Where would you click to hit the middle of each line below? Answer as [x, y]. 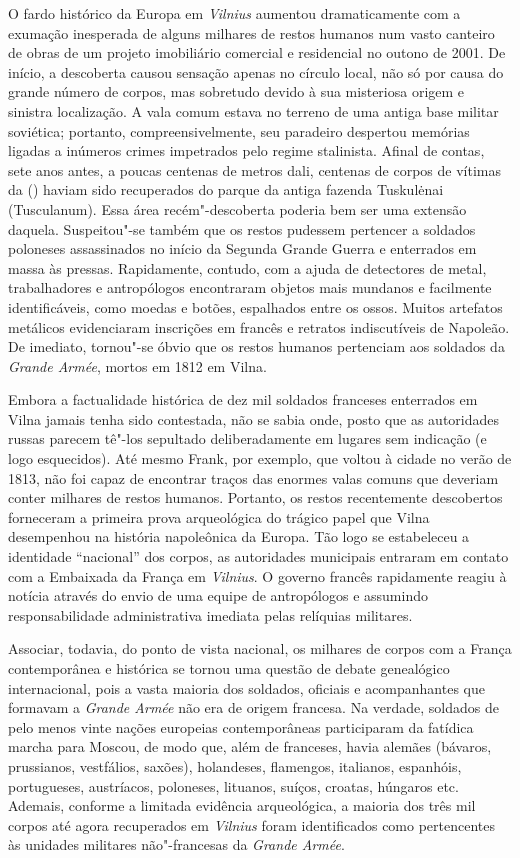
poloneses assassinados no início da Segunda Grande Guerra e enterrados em [242, 248]
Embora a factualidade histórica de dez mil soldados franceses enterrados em [243, 399]
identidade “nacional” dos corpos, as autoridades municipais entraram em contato [258, 556]
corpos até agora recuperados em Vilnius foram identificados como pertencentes [252, 824]
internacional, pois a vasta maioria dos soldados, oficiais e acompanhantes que [246, 687]
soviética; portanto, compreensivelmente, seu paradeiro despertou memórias [239, 130]
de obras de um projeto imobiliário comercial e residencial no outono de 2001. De [257, 52]
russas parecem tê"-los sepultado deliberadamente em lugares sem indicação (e [247, 438]
